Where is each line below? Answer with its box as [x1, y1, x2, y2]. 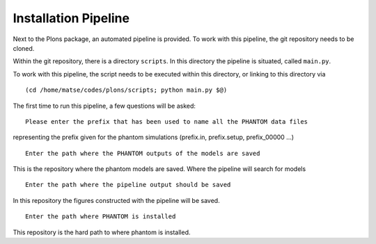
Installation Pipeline [13, 10, 130, 26]
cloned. [13, 44, 35, 52]
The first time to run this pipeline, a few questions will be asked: [13, 101, 196, 110]
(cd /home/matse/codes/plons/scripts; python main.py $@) [25, 86, 228, 94]
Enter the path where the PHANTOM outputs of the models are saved [25, 149, 260, 157]
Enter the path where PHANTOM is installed [25, 213, 176, 220]
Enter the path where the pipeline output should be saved [25, 181, 231, 189]
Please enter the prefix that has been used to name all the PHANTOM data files [25, 117, 308, 125]
